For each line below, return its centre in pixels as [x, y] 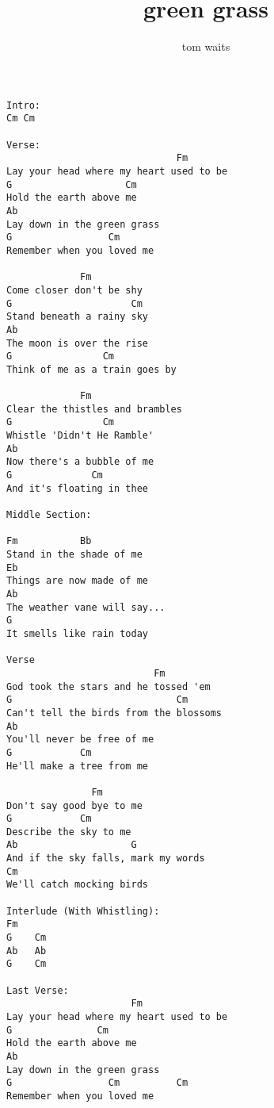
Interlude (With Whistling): [83, 911]
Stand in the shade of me [74, 555]
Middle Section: [49, 515]
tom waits [206, 46]
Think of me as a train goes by [91, 369]
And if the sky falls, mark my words [106, 859]
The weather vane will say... [86, 607]
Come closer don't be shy [74, 290]
